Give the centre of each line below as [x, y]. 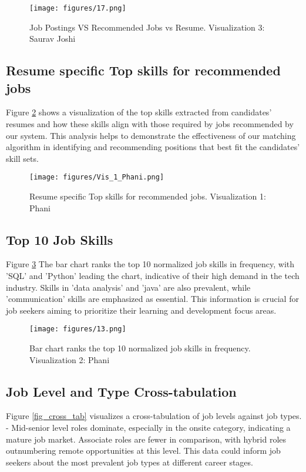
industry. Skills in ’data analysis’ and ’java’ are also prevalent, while [128, 287]
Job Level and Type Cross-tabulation [121, 391]
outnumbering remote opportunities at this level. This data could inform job [143, 451]
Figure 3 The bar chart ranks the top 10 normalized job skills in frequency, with [150, 264]
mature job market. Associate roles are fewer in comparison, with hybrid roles [146, 439]
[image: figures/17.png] [78, 8]
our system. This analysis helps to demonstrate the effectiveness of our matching [151, 135]
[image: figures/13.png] [78, 329]
